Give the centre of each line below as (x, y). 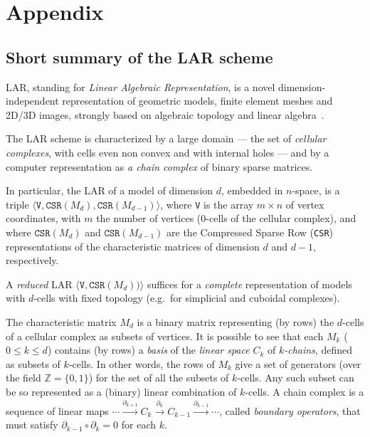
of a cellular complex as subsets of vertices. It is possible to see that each (165, 336)
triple (17, 204)
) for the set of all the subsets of (159, 378)
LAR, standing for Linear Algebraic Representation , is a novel (141, 86)
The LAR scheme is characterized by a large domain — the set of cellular (166, 138)
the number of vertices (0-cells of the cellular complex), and (226, 218)
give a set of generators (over (298, 363)
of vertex (305, 204)
